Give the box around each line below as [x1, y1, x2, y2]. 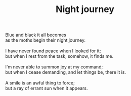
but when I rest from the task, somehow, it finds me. [5, 53, 114, 59]
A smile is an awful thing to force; [5, 80, 75, 86]
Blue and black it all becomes [5, 32, 67, 38]
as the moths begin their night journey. [5, 37, 86, 43]
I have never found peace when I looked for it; [5, 48, 101, 54]
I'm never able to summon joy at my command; [5, 64, 103, 70]
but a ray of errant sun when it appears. [5, 85, 88, 91]
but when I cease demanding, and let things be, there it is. [5, 69, 126, 75]
